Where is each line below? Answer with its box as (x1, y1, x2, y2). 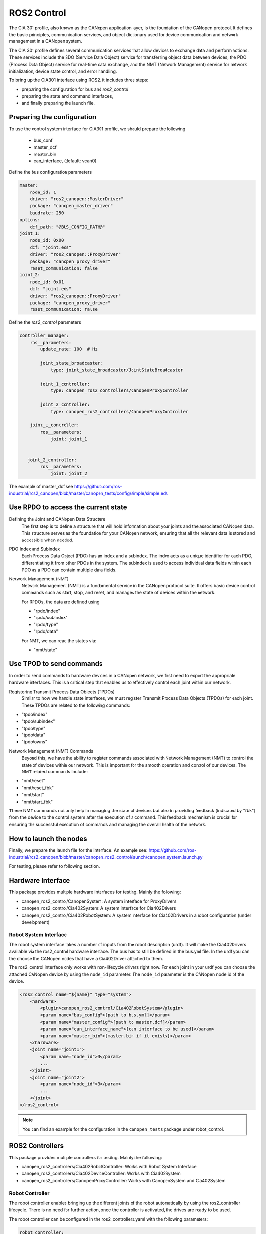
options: (19, 217, 41, 223)
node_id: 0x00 (30, 237, 64, 243)
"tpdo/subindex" (21, 718, 55, 724)
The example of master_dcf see (9, 484, 73, 490)
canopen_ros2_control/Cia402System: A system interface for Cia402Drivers (21, 905, 176, 911)
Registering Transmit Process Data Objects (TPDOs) (9, 689, 115, 694)
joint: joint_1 (50, 436, 87, 442)
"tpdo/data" (21, 732, 46, 738)
